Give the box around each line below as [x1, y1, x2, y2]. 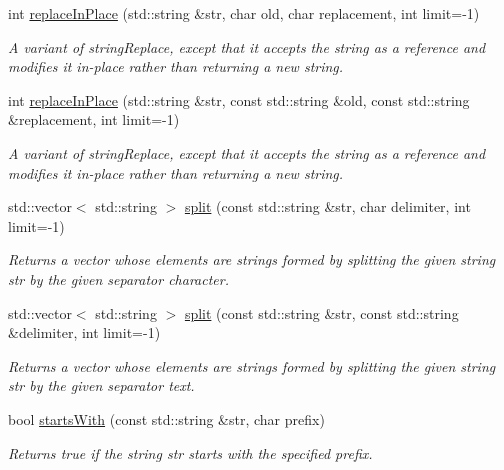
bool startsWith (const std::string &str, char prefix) [8, 408, 325, 429]
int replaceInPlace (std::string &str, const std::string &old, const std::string [8, 89, 470, 110]
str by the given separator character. [8, 268, 229, 289]
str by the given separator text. [8, 375, 195, 396]
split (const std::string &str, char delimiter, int [184, 196, 471, 217]
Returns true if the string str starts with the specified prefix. [8, 442, 373, 463]
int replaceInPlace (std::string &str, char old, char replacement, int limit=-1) [8, 3, 480, 23]
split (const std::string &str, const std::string [184, 302, 459, 323]
